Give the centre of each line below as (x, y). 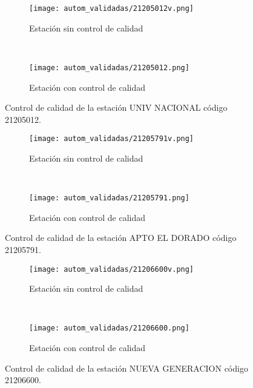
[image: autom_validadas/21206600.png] (109, 328)
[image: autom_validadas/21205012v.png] (112, 8)
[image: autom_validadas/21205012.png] (109, 67)
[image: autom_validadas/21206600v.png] (112, 269)
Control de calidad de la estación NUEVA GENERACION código (126, 368)
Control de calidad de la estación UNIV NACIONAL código (116, 107)
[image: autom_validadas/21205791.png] (109, 198)
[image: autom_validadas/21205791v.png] (112, 139)
